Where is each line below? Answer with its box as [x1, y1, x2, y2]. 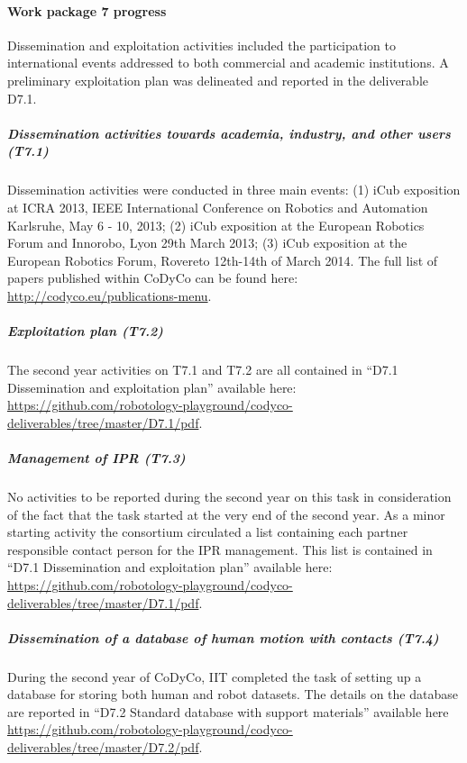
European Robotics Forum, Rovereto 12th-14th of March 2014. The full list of [7, 250, 438, 269]
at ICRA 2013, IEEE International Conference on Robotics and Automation [7, 197, 428, 216]
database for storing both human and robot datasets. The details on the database [7, 685, 458, 704]
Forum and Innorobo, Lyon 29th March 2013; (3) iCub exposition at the [7, 233, 407, 252]
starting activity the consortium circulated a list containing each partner [7, 522, 408, 541]
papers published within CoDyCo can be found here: [7, 268, 298, 287]
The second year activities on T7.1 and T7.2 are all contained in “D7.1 [7, 360, 398, 379]
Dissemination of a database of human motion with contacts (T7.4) [7, 628, 439, 647]
